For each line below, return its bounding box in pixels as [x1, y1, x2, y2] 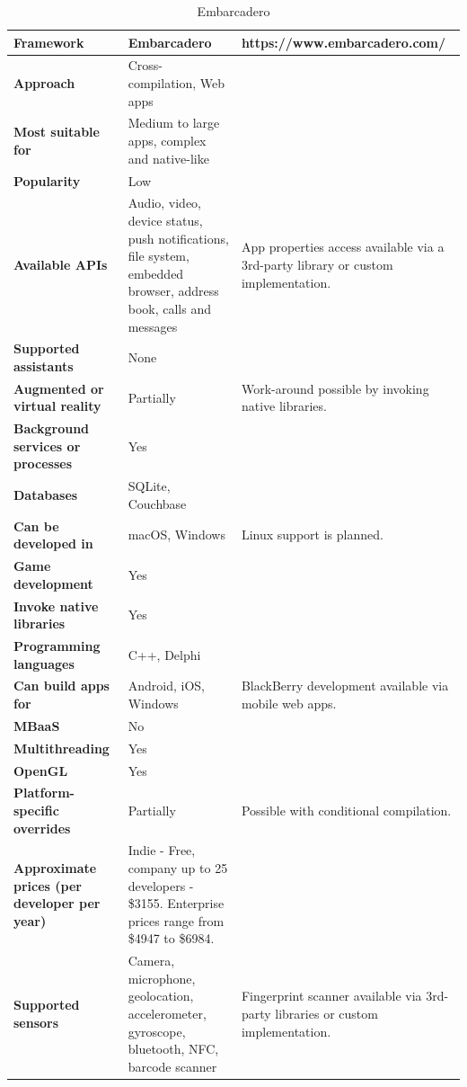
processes [13, 454, 73, 473]
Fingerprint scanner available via [241, 986, 422, 1005]
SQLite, [128, 477, 171, 495]
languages [13, 654, 75, 673]
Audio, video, [128, 193, 202, 212]
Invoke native [13, 596, 99, 615]
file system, [128, 246, 189, 265]
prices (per [13, 876, 82, 895]
